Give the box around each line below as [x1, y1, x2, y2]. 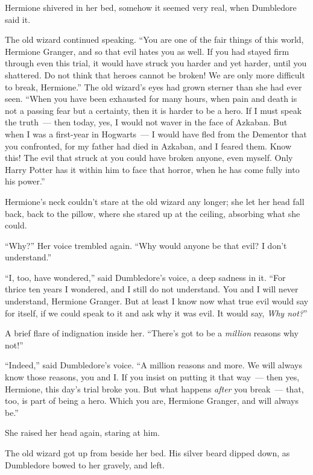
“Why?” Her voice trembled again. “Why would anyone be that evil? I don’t [5, 239, 287, 251]
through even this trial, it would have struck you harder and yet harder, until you [5, 57, 307, 69]
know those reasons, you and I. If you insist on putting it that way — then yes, [5, 371, 300, 383]
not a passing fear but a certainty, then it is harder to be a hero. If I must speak [5, 104, 302, 116]
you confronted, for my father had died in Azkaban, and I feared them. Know [5, 139, 292, 152]
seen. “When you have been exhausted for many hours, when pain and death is [5, 92, 297, 105]
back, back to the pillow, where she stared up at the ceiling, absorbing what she [5, 207, 300, 219]
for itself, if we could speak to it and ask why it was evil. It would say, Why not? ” [5, 306, 308, 319]
